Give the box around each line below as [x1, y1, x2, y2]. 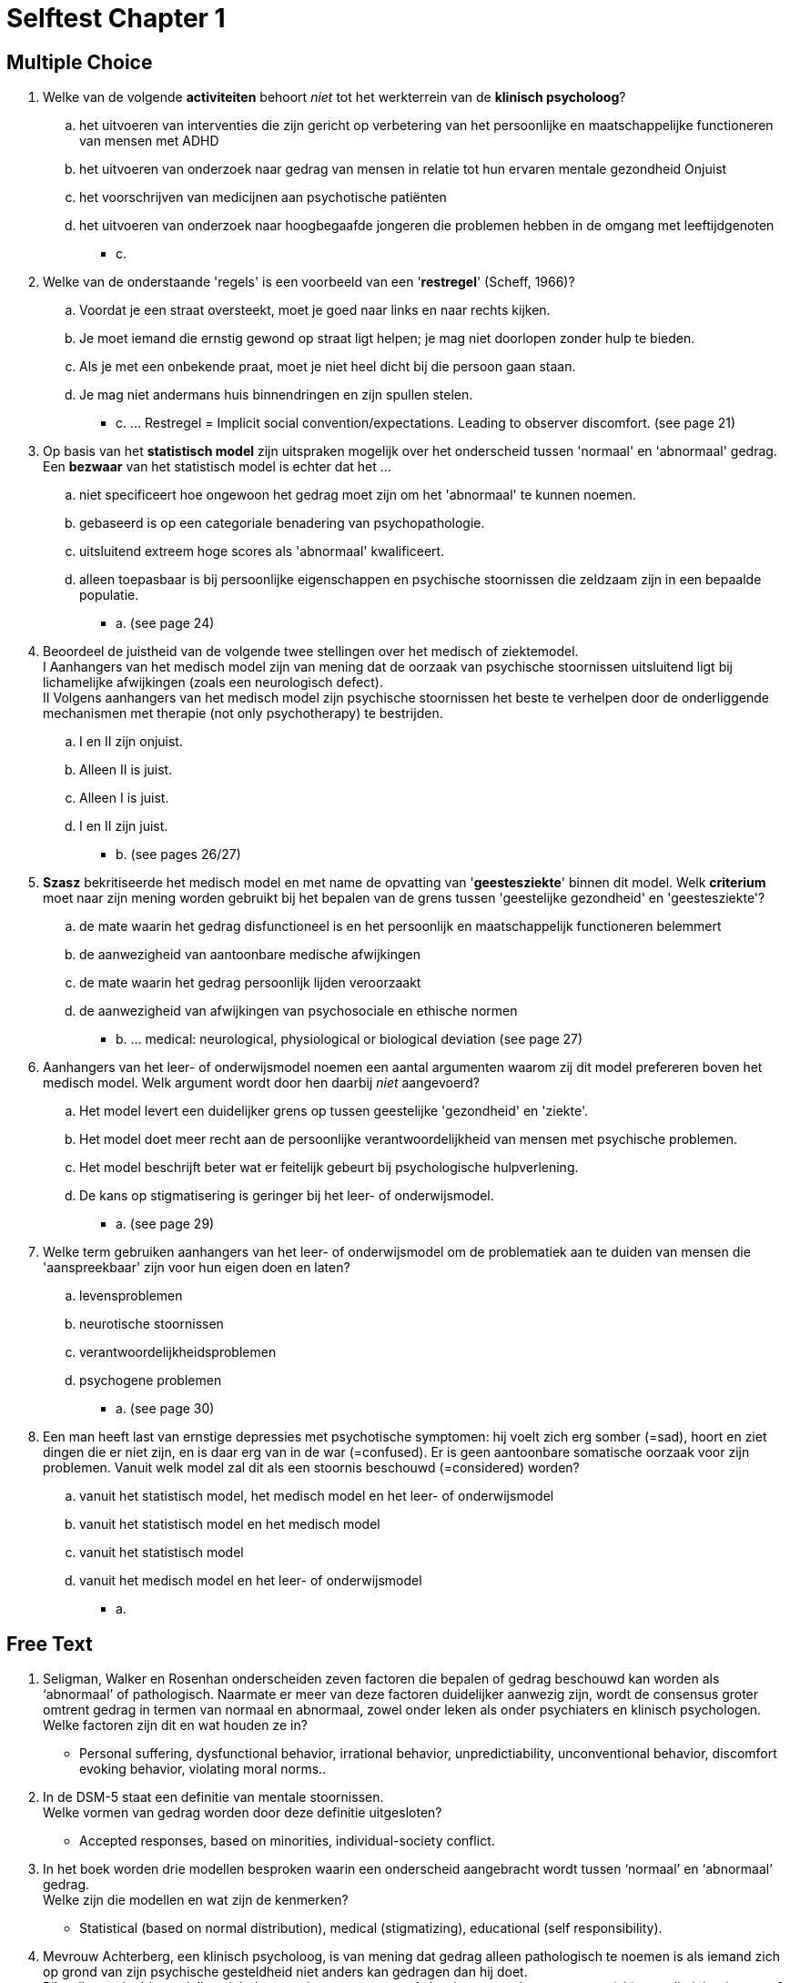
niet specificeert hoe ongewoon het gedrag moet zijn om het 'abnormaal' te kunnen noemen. [79, 487, 636, 503]
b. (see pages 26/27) [116, 846, 241, 863]
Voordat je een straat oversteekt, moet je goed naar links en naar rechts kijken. [79, 302, 551, 319]
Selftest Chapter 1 [6, 3, 226, 34]
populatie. [79, 587, 139, 603]
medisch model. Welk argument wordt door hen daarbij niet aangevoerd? [43, 1075, 480, 1091]
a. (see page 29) [116, 1216, 215, 1232]
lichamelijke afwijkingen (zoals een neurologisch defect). [43, 674, 383, 691]
